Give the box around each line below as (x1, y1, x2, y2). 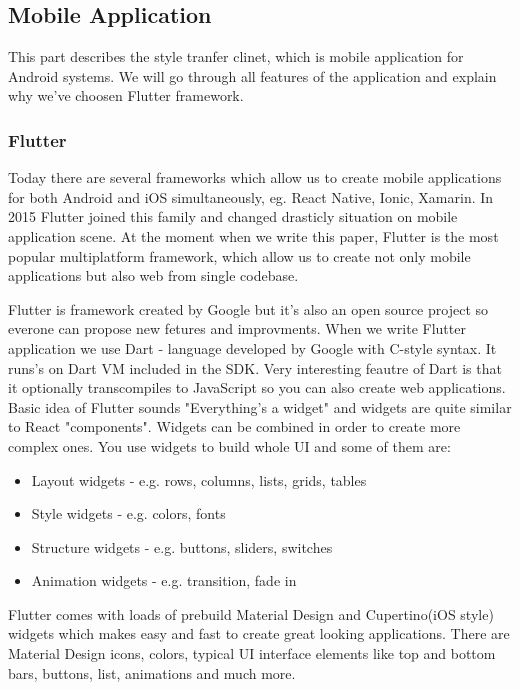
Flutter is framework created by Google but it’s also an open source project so (8, 298, 489, 319)
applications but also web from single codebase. (8, 265, 299, 286)
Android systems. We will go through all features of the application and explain (8, 65, 497, 86)
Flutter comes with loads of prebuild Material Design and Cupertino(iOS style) (8, 603, 494, 624)
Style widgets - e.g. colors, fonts (31, 503, 226, 524)
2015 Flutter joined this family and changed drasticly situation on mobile (8, 206, 458, 227)
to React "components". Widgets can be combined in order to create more (8, 416, 461, 437)
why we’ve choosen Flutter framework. (8, 85, 244, 106)
